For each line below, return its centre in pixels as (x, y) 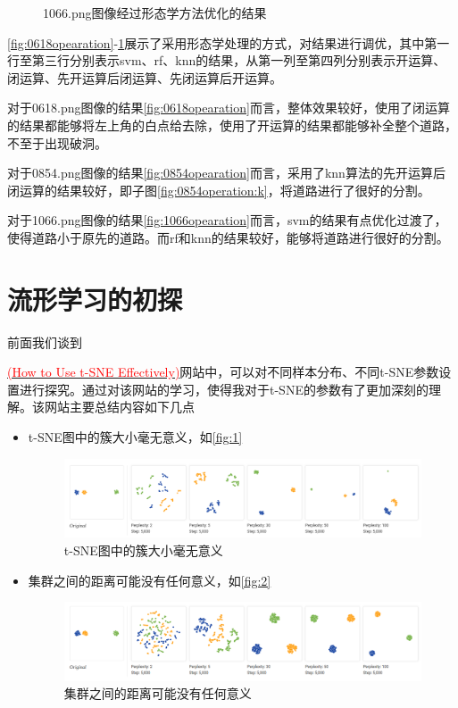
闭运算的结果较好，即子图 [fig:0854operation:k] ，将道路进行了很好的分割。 (219, 190)
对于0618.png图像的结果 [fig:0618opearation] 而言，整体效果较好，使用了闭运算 (229, 108)
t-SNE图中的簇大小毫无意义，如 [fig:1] (135, 437)
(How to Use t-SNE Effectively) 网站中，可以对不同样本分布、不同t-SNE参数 (223, 372)
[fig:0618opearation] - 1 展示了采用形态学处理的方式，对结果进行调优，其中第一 (229, 42)
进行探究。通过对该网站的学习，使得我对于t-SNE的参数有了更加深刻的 (224, 389)
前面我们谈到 (45, 342)
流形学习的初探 (95, 299)
